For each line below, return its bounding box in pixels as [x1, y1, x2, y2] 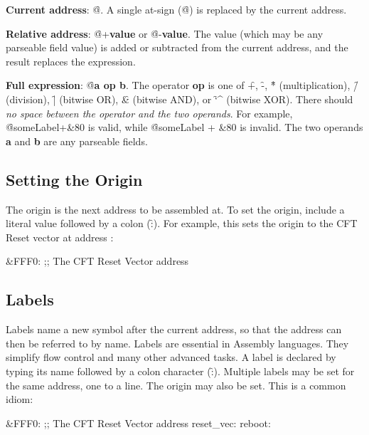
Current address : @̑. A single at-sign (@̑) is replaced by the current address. [6, 2, 347, 16]
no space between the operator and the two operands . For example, [6, 105, 293, 120]
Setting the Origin [6, 168, 143, 190]
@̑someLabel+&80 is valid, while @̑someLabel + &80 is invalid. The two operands [6, 120, 363, 135]
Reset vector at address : [6, 229, 114, 244]
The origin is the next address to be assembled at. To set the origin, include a [6, 201, 345, 216]
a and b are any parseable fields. [6, 133, 148, 148]
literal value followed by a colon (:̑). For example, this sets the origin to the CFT [6, 216, 358, 231]
